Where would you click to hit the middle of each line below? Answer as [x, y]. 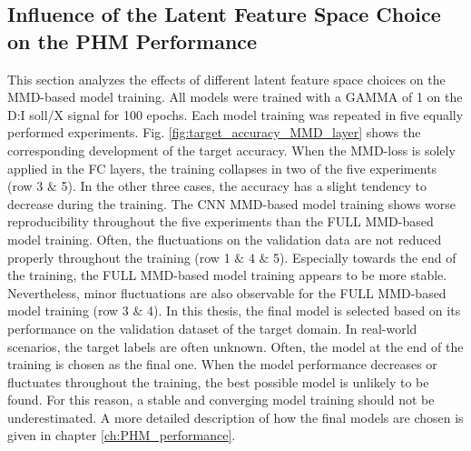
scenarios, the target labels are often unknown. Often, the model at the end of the [235, 346]
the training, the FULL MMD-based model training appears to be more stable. [227, 275]
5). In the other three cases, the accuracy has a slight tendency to [244, 186]
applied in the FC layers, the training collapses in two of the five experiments [222, 168]
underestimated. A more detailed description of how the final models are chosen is [235, 417]
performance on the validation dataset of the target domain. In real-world [212, 328]
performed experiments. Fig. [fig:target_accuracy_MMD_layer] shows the [214, 132]
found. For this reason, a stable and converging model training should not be [221, 400]
